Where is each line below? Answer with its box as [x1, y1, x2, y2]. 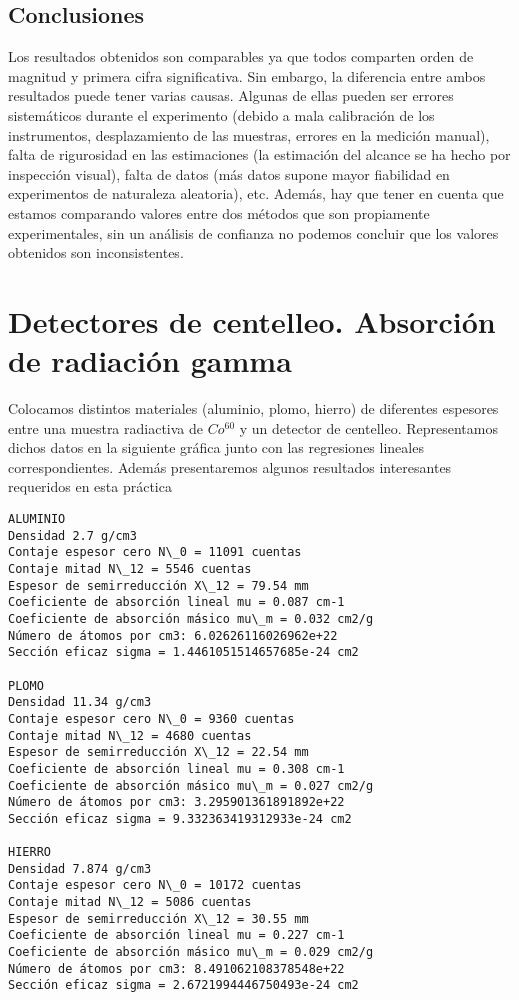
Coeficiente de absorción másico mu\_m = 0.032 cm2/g [8, 611, 374, 626]
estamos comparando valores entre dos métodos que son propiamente [8, 202, 430, 223]
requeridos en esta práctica [8, 476, 172, 497]
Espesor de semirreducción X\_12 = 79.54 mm [8, 578, 309, 593]
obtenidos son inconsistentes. [8, 242, 184, 263]
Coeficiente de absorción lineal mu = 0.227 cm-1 [8, 928, 345, 943]
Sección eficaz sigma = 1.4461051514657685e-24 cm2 [8, 645, 359, 660]
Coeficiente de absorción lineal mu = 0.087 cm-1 [8, 595, 345, 610]
